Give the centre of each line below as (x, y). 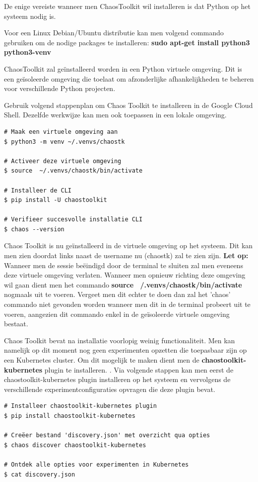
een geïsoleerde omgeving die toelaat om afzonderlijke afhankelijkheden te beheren (129, 78)
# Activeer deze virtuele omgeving (63, 161)
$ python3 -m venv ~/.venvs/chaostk (64, 142)
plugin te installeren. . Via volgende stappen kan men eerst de (139, 369)
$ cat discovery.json (40, 474)
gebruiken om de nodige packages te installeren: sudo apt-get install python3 (127, 42)
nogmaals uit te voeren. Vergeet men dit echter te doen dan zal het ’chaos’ (117, 294)
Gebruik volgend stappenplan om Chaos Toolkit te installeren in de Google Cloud (129, 105)
